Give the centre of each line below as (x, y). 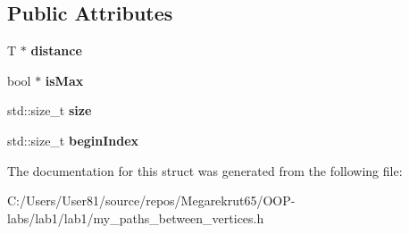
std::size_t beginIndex (73, 140)
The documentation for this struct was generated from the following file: (205, 170)
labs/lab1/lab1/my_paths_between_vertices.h (136, 217)
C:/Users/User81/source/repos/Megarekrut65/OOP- (151, 201)
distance (56, 50)
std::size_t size (50, 110)
